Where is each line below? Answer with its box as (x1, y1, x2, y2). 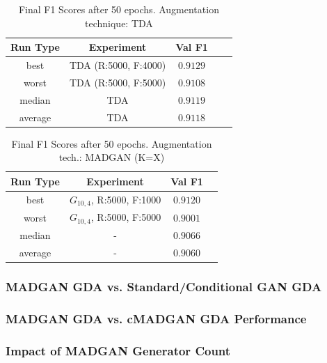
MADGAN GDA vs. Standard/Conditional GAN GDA (6, 277, 322, 295)
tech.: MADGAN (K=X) (58, 150, 165, 164)
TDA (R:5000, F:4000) (69, 58, 166, 72)
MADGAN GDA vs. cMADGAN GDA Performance (6, 309, 307, 327)
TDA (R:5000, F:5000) (69, 75, 166, 89)
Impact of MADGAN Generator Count (6, 341, 231, 359)
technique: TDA (85, 15, 153, 30)
